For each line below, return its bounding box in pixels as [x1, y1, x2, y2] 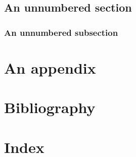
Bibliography [4, 97, 96, 118]
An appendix [4, 57, 96, 78]
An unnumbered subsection [4, 26, 118, 38]
